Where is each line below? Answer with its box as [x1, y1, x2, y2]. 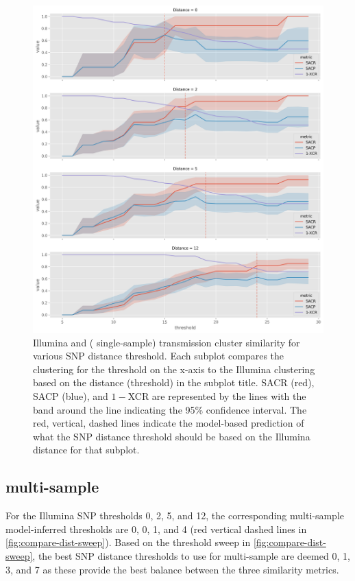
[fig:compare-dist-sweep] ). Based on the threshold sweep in [5, 535, 251, 549]
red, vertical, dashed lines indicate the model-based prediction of [33, 416, 304, 430]
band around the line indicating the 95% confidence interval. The [33, 402, 307, 416]
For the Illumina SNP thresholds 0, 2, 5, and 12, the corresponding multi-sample [5, 508, 345, 523]
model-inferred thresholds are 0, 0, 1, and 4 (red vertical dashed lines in [5, 521, 307, 536]
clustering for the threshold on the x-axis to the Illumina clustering [33, 361, 315, 376]
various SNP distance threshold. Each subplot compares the [33, 348, 284, 363]
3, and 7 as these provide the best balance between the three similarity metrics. [5, 562, 339, 576]
